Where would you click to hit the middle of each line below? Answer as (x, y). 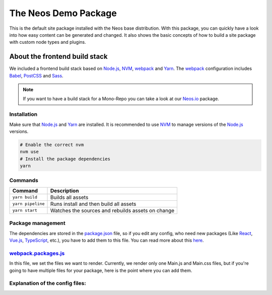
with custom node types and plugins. (48, 42)
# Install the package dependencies (65, 159)
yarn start (25, 211)
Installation (23, 114)
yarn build (25, 197)
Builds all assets (69, 197)
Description (64, 190)
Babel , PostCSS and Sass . (36, 76)
